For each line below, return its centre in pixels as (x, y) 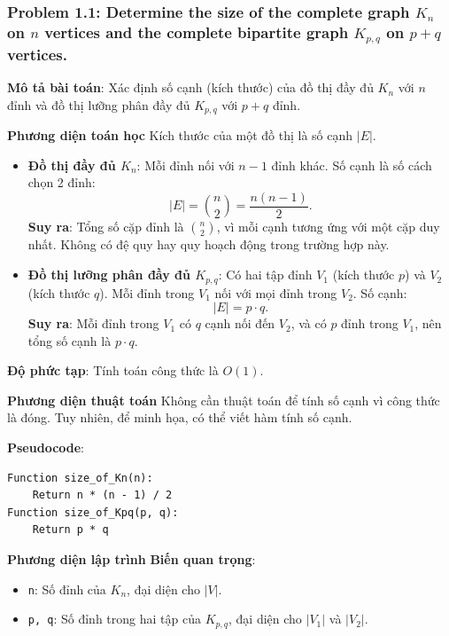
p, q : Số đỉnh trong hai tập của (114, 619)
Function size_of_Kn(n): (80, 478)
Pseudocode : (46, 448)
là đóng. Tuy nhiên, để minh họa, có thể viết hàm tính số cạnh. (180, 417)
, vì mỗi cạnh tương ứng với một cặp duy (328, 227)
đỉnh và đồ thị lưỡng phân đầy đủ (99, 104)
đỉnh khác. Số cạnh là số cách (352, 165)
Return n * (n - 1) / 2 (102, 495)
